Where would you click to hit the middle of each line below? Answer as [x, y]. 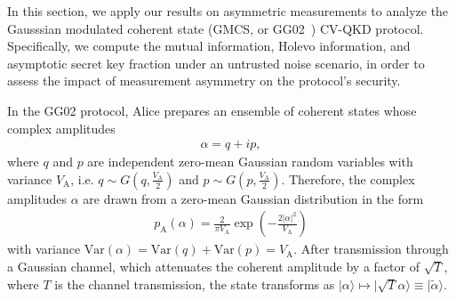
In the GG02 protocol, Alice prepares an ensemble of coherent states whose [212, 110]
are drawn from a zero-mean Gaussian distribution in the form [253, 198]
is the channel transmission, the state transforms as [195, 284]
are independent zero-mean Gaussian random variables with [250, 162]
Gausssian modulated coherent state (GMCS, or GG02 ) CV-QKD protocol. [216, 28]
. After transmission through [371, 249]
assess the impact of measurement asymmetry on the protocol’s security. [204, 81]
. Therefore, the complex [348, 178]
